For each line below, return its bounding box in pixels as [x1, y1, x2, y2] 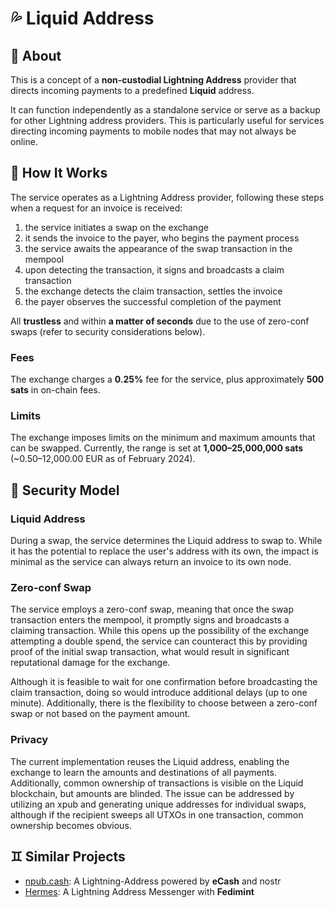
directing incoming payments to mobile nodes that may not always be [10, 125, 297, 137]
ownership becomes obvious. [10, 819, 132, 831]
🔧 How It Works [10, 165, 108, 182]
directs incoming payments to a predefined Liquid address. [10, 85, 255, 96]
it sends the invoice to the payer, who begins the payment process [24, 232, 300, 244]
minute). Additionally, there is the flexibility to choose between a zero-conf [10, 697, 318, 709]
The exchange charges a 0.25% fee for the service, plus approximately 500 [10, 373, 325, 386]
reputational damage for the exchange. [10, 657, 171, 669]
